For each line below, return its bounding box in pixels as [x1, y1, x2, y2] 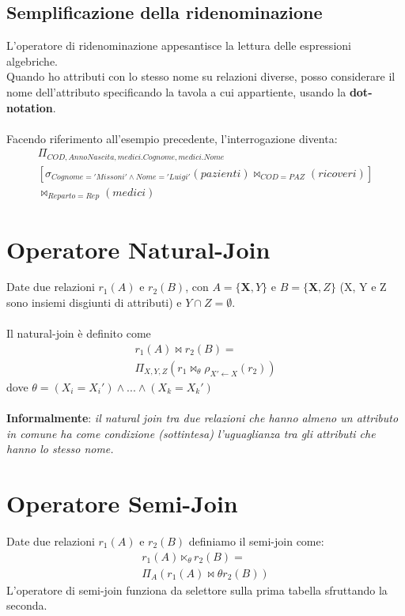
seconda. [6, 597, 47, 614]
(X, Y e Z [339, 278, 387, 295]
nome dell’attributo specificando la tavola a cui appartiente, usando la [6, 83, 346, 100]
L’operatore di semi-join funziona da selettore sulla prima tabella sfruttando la [6, 581, 388, 598]
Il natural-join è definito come [6, 325, 151, 342]
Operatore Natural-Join [6, 232, 271, 265]
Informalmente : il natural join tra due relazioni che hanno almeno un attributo [6, 410, 399, 426]
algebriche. [6, 52, 58, 69]
